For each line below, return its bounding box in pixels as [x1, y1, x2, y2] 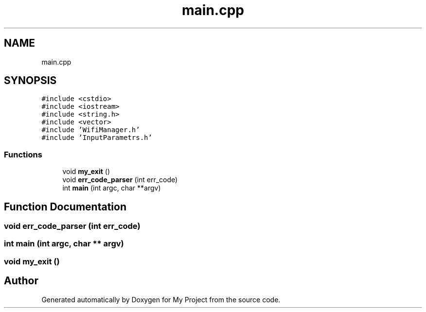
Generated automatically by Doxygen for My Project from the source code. [41, 295, 281, 304]
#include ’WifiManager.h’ [41, 126, 140, 134]
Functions [4, 149, 42, 159]
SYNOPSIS [4, 74, 57, 87]
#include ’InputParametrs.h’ [41, 134, 152, 142]
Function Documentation [4, 200, 126, 213]
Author [4, 275, 38, 287]
